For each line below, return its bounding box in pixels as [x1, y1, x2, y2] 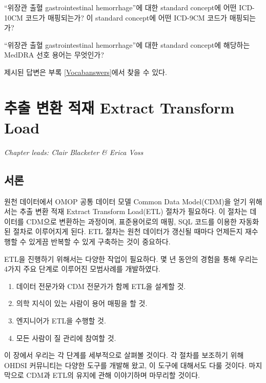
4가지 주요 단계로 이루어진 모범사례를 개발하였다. [4, 263, 160, 274]
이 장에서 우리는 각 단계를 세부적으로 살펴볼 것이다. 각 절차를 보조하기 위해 [4, 350, 244, 360]
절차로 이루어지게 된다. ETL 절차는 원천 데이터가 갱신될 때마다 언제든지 [13, 226, 243, 237]
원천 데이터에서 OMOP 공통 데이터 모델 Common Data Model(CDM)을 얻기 [4, 196, 247, 206]
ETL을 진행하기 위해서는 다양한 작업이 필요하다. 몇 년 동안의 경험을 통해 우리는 [4, 253, 258, 264]
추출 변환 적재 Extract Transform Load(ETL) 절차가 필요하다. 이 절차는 [19, 206, 248, 217]
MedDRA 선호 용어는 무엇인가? [4, 49, 104, 60]
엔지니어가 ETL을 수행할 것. [16, 315, 106, 326]
